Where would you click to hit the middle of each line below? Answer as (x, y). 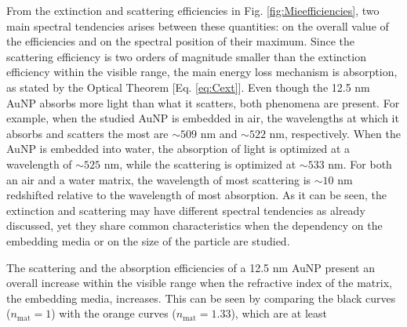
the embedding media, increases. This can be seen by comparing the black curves (201, 298)
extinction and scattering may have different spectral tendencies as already (186, 210)
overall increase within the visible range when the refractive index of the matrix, (199, 283)
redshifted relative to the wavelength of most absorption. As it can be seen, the (197, 195)
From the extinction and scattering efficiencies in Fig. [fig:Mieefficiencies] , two (193, 10)
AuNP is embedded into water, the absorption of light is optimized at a (178, 149)
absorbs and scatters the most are (87, 133)
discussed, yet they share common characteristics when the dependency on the (194, 225)
